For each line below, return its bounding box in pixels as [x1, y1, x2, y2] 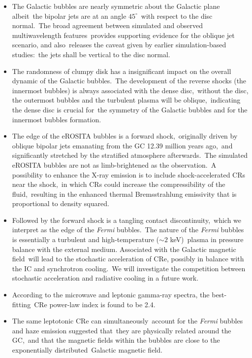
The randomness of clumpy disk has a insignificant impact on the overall [12, 66, 231, 76]
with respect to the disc [141, 10, 213, 21]
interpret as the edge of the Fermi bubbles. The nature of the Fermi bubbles [12, 224, 244, 235]
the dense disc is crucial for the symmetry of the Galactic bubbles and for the [12, 104, 248, 114]
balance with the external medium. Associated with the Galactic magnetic [12, 244, 236, 254]
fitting [12, 299, 31, 309]
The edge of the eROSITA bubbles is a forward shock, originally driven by [12, 131, 238, 141]
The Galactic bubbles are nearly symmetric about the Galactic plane [12, 1, 220, 11]
